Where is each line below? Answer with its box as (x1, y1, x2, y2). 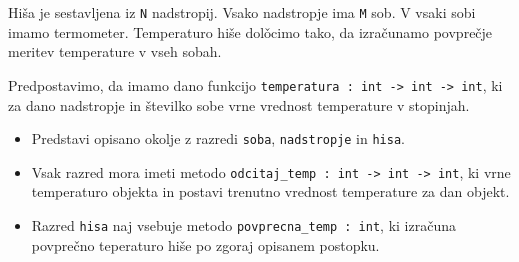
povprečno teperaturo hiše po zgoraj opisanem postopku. (31, 234, 380, 255)
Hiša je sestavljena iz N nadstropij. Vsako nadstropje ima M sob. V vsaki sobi (8, 2, 476, 22)
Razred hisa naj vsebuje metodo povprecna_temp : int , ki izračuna (31, 215, 456, 235)
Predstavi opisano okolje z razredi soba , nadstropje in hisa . (31, 128, 405, 149)
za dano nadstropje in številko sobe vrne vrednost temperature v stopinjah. (8, 94, 470, 115)
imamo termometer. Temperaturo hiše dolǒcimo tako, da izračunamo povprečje (8, 21, 493, 42)
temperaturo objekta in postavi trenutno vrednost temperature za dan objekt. (31, 181, 510, 202)
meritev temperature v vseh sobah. (8, 41, 222, 62)
